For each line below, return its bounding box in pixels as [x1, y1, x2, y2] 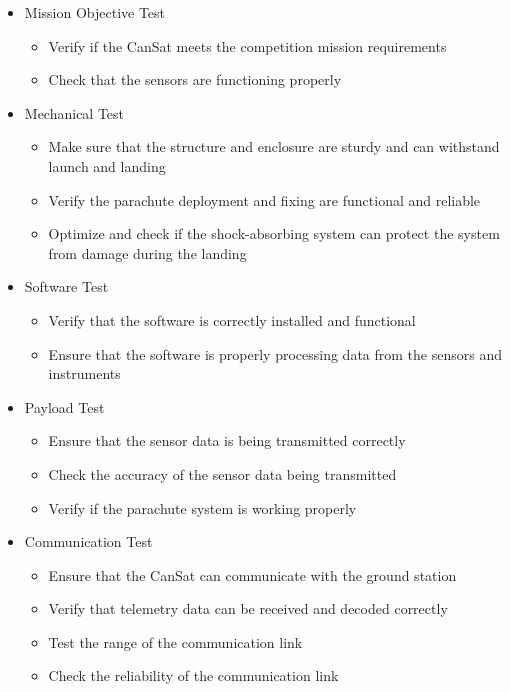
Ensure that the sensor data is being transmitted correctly [48, 430, 406, 451]
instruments [48, 363, 121, 384]
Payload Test [24, 396, 105, 417]
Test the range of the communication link [48, 631, 303, 652]
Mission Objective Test [24, 2, 166, 22]
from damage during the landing [48, 242, 247, 263]
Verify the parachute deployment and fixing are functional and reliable [48, 189, 481, 210]
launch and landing [48, 155, 166, 176]
